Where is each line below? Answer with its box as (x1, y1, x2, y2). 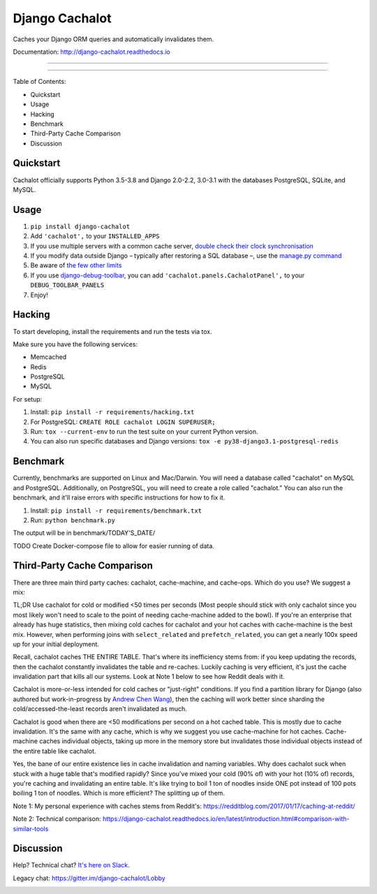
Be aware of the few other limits (30, 261, 122, 270)
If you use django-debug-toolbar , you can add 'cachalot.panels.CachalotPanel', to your (30, 271, 305, 279)
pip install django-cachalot (30, 222, 131, 230)
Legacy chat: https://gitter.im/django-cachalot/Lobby (13, 874, 165, 882)
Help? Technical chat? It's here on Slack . (13, 861, 131, 870)
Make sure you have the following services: (13, 339, 138, 349)
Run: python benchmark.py (30, 515, 115, 524)
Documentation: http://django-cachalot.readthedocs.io (13, 47, 170, 56)
